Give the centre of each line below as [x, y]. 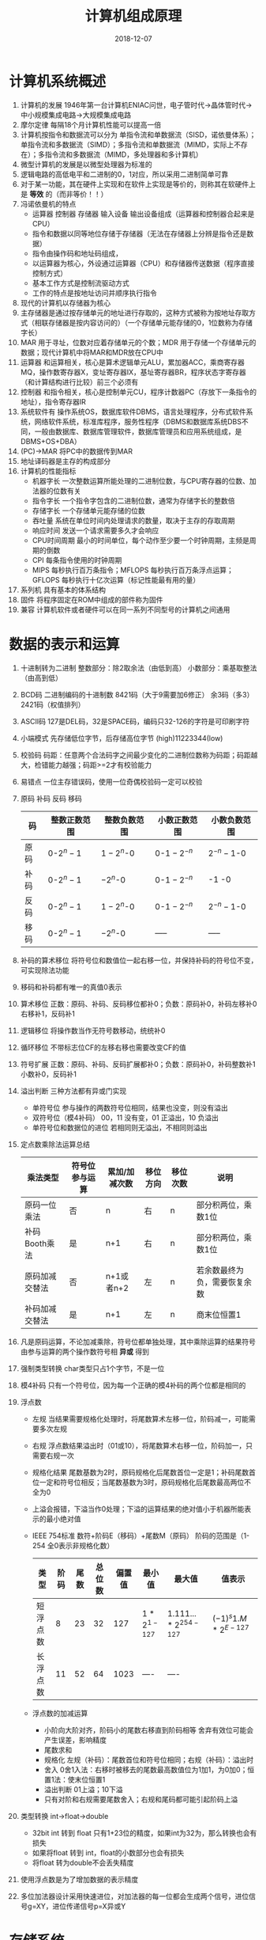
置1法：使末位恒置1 [75, 1779]
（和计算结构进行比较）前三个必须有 [79, 382]
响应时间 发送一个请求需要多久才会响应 [96, 530]
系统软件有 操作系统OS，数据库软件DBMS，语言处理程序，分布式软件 [133, 412]
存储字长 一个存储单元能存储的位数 [88, 511]
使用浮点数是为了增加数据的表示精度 [79, 1879]
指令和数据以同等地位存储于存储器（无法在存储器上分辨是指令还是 [139, 233]
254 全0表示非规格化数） [73, 1545]
